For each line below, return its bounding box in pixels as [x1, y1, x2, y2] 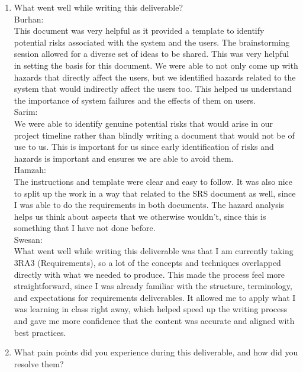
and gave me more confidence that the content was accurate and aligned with [14, 315, 295, 327]
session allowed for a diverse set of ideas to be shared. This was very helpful [14, 47, 289, 60]
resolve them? [14, 357, 64, 370]
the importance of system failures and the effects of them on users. [14, 94, 256, 106]
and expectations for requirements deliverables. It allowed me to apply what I [14, 291, 296, 303]
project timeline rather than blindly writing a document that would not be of [14, 129, 295, 141]
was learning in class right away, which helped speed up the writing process [14, 303, 288, 315]
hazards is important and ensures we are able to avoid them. [14, 152, 234, 164]
